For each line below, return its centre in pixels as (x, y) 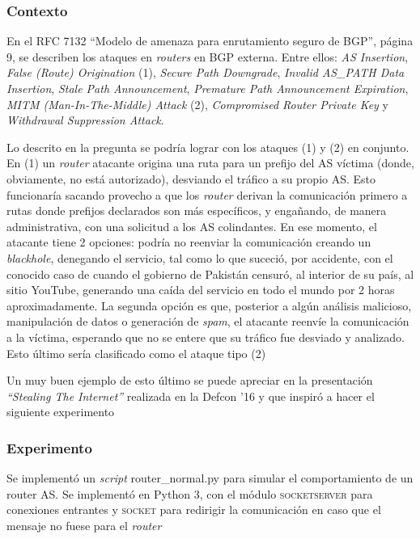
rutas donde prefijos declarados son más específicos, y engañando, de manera (197, 211)
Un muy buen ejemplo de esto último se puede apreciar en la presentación (190, 380)
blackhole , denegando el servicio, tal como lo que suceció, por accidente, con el (200, 257)
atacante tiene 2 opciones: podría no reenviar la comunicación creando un (189, 242)
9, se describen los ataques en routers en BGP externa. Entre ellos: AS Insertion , (208, 56)
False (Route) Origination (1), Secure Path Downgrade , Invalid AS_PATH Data (206, 72)
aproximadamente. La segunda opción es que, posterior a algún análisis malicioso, (209, 305)
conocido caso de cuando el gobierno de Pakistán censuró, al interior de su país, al (210, 274)
